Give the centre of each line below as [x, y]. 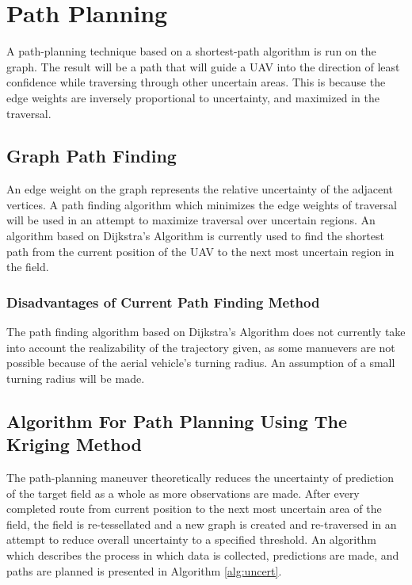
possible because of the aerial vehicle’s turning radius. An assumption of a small [201, 363]
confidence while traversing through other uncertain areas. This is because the [196, 82]
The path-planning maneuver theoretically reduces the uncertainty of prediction [200, 478]
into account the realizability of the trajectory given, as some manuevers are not [201, 347]
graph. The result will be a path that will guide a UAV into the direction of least [203, 66]
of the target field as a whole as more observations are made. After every [183, 493]
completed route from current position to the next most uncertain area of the [194, 509]
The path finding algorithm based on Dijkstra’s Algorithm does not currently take [206, 332]
